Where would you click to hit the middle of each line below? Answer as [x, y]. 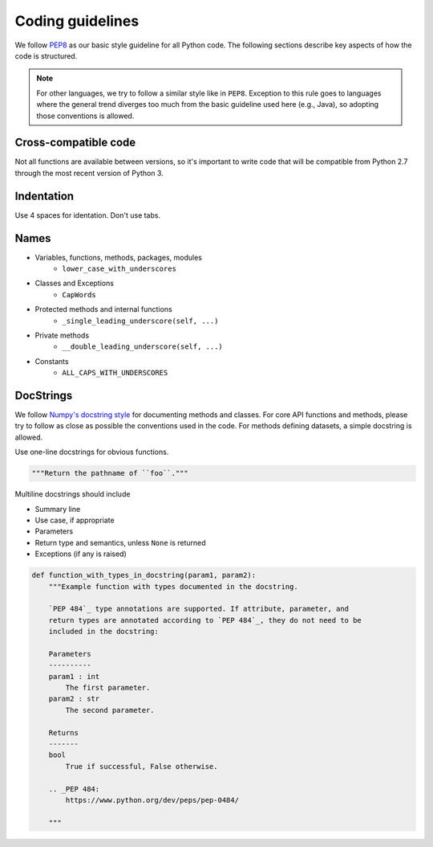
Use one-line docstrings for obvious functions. [92, 452]
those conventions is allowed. [85, 116]
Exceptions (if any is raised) [81, 554]
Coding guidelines [77, 21]
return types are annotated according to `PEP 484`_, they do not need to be [205, 620]
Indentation [45, 196]
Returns [64, 732]
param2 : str [74, 699]
